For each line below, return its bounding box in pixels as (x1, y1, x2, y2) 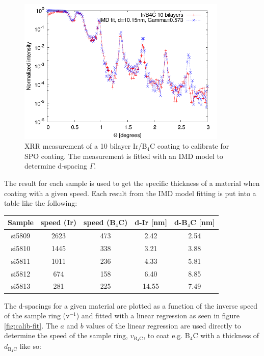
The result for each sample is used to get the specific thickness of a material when (4, 177, 260, 188)
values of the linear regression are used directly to (86, 320, 241, 331)
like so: (19, 341, 41, 351)
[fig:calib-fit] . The (4, 320, 58, 331)
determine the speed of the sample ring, (4, 330, 128, 341)
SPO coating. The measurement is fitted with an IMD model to (24, 150, 223, 161)
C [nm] (190, 217, 215, 228)
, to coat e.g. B (143, 330, 190, 341)
